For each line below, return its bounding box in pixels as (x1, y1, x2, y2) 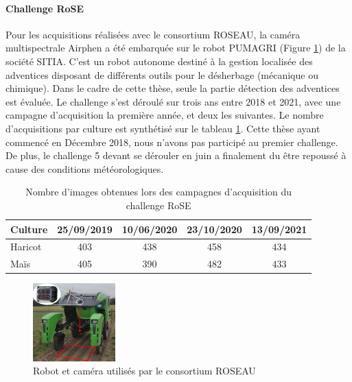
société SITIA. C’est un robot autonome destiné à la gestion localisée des (5, 53, 313, 68)
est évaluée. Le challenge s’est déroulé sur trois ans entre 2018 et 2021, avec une (5, 94, 341, 108)
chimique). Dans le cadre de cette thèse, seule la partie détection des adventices (5, 81, 340, 95)
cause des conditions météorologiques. (5, 161, 164, 176)
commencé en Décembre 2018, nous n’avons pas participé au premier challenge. (5, 134, 338, 149)
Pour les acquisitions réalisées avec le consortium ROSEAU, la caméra (5, 27, 301, 41)
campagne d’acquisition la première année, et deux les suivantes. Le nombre (5, 108, 324, 122)
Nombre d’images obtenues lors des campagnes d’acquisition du (25, 184, 292, 199)
